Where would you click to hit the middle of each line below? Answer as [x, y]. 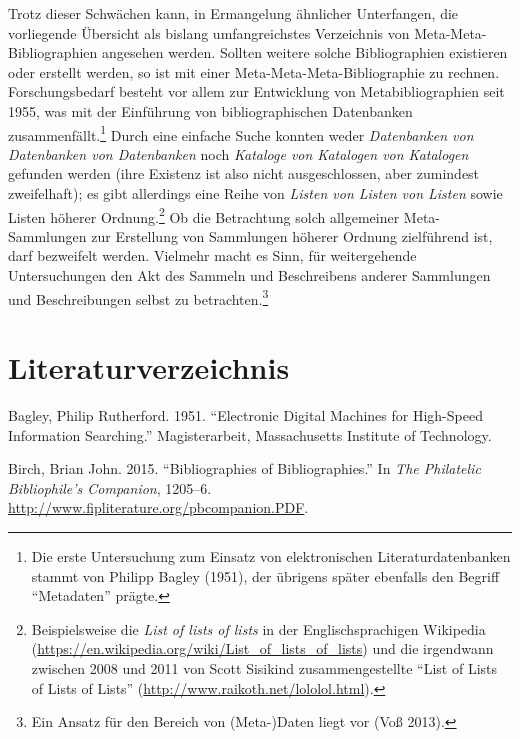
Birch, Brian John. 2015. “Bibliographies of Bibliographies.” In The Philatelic [244, 468]
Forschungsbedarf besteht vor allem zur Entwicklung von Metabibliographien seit [256, 91]
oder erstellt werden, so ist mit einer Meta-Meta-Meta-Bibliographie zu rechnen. [254, 71]
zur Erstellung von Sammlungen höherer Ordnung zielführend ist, [292, 235]
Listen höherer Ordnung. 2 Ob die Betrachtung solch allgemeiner [204, 215]
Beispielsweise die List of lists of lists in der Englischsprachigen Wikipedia [258, 628]
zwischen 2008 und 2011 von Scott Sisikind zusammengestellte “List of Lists [264, 667]
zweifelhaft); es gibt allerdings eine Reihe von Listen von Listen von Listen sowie [255, 193]
